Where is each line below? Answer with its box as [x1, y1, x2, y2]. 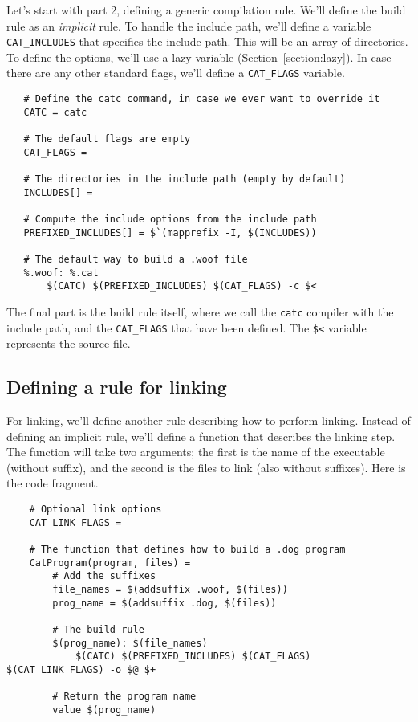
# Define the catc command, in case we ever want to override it [23, 93, 380, 105]
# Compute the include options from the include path [23, 214, 317, 225]
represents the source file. [6, 335, 131, 352]
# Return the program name [52, 691, 197, 703]
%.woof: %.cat [23, 267, 99, 279]
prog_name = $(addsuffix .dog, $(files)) [52, 597, 277, 609]
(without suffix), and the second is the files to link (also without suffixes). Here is [6, 459, 406, 475]
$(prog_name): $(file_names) [52, 637, 208, 649]
